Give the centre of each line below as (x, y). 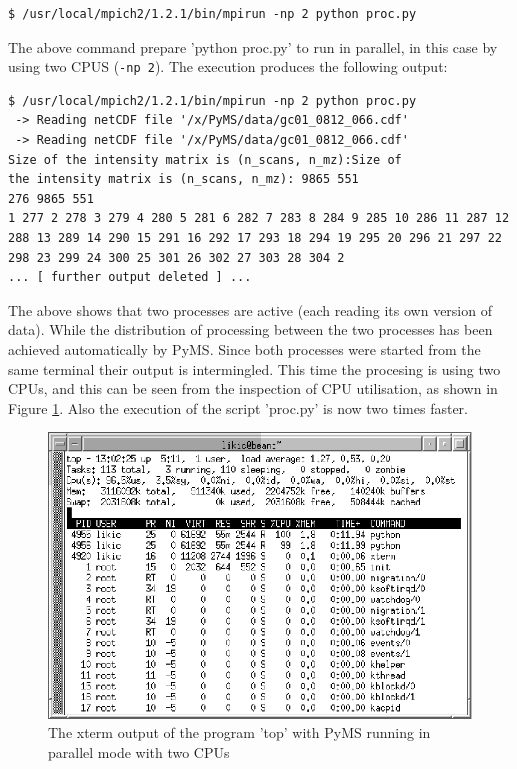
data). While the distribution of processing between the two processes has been (250, 329)
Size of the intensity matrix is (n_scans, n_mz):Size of (205, 159)
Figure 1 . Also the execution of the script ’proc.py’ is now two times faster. (238, 407)
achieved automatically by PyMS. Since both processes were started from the (244, 348)
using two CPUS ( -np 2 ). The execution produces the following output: (228, 66)
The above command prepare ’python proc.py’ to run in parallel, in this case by (253, 46)
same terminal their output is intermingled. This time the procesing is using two (254, 368)
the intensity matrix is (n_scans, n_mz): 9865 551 (183, 179)
